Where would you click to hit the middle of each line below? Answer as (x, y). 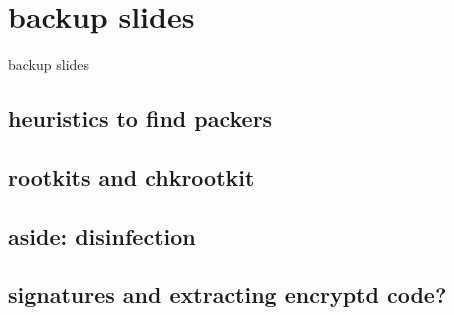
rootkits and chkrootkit (131, 176)
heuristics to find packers (140, 118)
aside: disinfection (102, 235)
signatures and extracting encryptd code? (227, 294)
